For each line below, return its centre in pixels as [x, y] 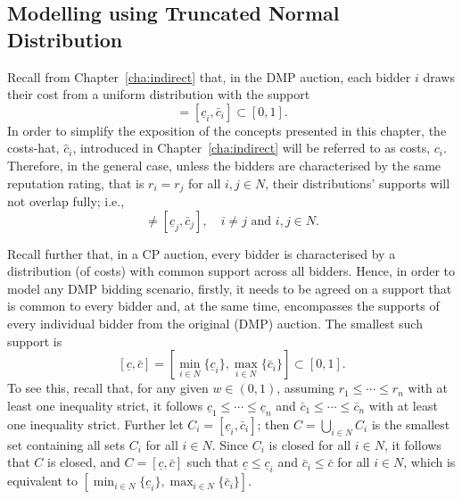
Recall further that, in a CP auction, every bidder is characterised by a [202, 253]
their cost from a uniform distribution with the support [159, 94]
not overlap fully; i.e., [66, 201]
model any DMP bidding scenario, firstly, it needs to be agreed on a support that [230, 288]
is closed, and [84, 462]
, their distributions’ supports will [358, 183]
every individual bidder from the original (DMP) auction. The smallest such [215, 323]
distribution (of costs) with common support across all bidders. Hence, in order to [231, 271]
